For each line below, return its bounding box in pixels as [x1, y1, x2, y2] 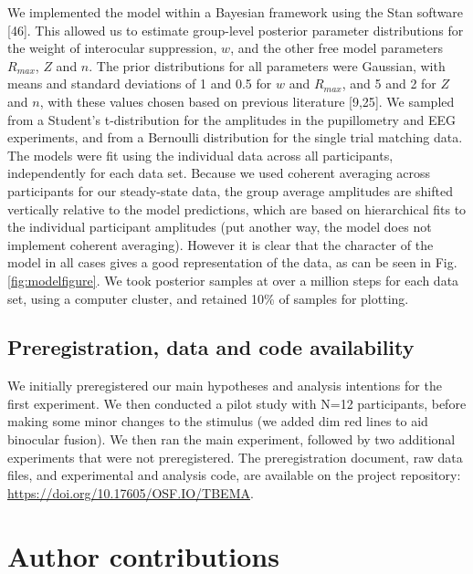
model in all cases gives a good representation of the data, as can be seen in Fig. [7, 253, 457, 272]
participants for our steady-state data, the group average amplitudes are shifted [7, 181, 453, 200]
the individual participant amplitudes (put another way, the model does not [7, 217, 432, 236]
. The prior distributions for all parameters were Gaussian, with [89, 56, 446, 75]
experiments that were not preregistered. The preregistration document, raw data [7, 447, 463, 466]
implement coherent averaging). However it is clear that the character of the [7, 235, 434, 254]
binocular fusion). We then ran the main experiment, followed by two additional [7, 430, 456, 449]
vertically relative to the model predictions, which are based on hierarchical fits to [7, 199, 467, 218]
